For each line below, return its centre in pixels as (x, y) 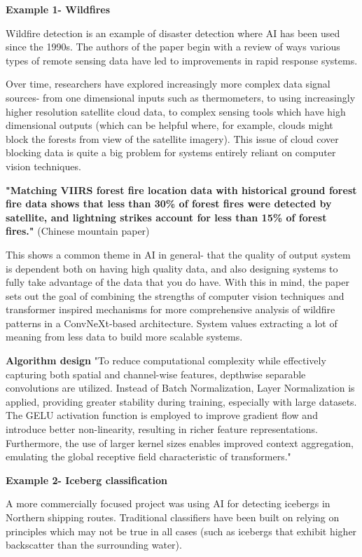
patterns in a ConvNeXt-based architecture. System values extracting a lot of (172, 323)
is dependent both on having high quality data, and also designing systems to (172, 268)
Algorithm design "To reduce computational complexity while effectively (166, 360)
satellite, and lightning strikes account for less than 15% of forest (166, 217)
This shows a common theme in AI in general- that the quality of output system (178, 254)
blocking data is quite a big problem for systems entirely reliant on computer (171, 152)
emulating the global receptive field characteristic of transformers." (148, 456)
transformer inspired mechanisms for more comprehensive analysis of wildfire (170, 309)
